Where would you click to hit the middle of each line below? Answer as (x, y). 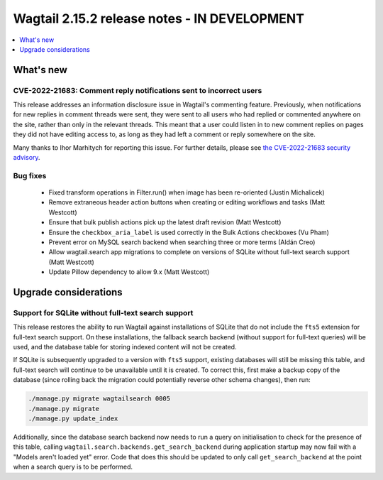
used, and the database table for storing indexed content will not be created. (125, 347)
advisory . (27, 158)
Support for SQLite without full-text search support (103, 312)
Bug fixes (30, 175)
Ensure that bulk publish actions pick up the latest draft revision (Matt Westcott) (165, 222)
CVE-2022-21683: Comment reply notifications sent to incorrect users (138, 90)
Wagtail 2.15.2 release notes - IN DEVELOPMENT (159, 18)
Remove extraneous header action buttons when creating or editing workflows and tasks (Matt (187, 202)
